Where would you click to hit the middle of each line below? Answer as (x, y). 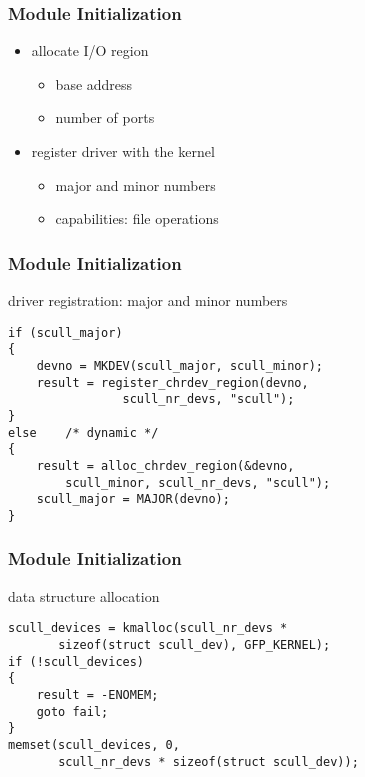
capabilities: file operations (137, 218)
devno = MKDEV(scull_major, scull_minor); (179, 365)
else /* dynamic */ (83, 432)
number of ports (105, 117)
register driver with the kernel (123, 151)
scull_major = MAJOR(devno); (133, 499)
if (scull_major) (65, 332)
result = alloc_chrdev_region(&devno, (165, 465)
